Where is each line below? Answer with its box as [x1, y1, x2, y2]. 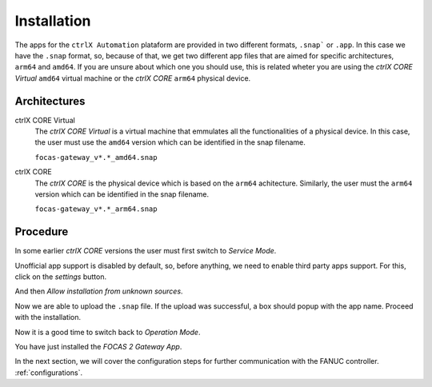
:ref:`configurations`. [14, 368, 83, 377]
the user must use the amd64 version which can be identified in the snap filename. [34, 138, 306, 147]
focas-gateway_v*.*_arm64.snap [34, 205, 158, 213]
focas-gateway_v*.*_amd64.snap [34, 153, 158, 162]
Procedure [14, 225, 69, 239]
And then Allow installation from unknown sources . [14, 286, 183, 296]
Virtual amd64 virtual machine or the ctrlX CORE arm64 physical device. [14, 73, 251, 83]
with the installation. [14, 313, 82, 322]
